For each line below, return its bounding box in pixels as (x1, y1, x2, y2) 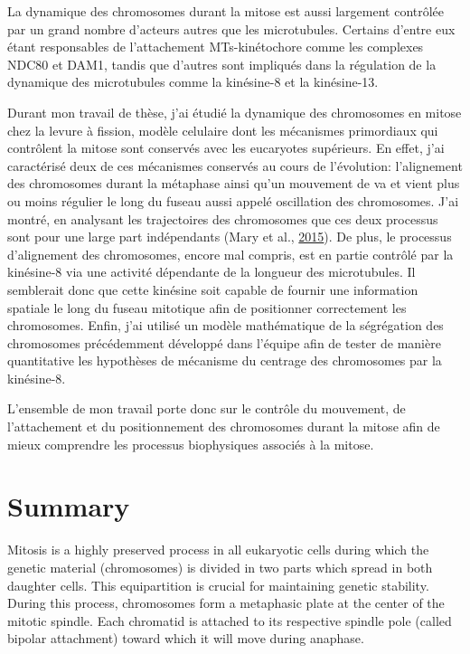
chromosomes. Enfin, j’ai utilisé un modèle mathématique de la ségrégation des (7, 316, 444, 335)
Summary (7, 488, 130, 525)
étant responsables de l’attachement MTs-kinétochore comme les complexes (7, 37, 424, 56)
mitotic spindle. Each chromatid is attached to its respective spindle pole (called (7, 611, 452, 630)
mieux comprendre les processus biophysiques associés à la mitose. (7, 434, 374, 453)
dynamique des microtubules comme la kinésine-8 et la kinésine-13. (7, 72, 379, 91)
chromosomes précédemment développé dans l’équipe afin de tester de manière (7, 333, 441, 352)
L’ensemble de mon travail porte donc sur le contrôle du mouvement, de (7, 399, 406, 418)
